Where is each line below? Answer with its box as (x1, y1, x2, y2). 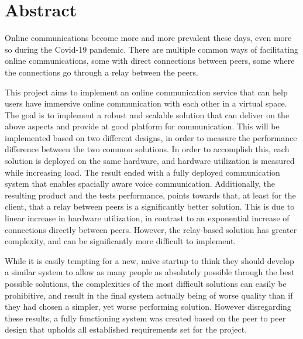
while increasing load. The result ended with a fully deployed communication (5, 166, 280, 178)
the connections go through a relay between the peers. (5, 66, 198, 78)
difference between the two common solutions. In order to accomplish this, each (5, 143, 290, 155)
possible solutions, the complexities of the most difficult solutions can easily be (5, 278, 287, 289)
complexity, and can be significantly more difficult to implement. (5, 235, 236, 247)
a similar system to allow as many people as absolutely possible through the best (5, 266, 295, 278)
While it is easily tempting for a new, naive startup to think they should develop (5, 254, 294, 266)
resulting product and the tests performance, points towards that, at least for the (5, 189, 296, 201)
